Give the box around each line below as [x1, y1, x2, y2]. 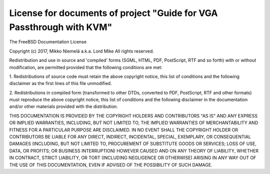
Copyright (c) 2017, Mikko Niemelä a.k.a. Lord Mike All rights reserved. [9, 48, 154, 54]
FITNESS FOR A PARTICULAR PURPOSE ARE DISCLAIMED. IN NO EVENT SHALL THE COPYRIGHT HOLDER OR [9, 126, 238, 132]
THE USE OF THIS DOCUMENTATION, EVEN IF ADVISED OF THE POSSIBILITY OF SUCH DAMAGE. [9, 161, 212, 167]
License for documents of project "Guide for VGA [9, 7, 218, 18]
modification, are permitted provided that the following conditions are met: [9, 64, 162, 70]
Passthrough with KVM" [9, 21, 112, 32]
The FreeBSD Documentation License [9, 39, 87, 45]
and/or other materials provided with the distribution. [9, 103, 118, 109]
